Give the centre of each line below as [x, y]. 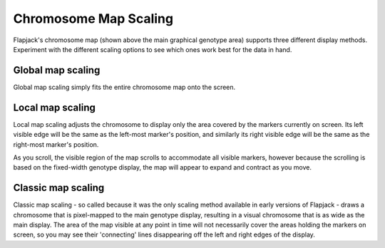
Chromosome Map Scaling [93, 19]
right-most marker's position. [56, 144]
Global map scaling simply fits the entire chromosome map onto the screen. [124, 87]
